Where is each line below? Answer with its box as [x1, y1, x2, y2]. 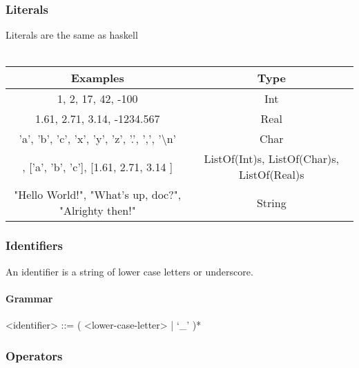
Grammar [6, 291, 53, 305]
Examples [70, 70, 124, 86]
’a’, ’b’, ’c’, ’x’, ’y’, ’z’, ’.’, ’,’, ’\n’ [19, 130, 177, 147]
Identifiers [6, 237, 63, 254]
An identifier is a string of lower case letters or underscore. [6, 264, 253, 278]
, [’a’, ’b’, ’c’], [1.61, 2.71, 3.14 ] [22, 158, 173, 175]
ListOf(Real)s [239, 166, 304, 183]
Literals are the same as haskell [6, 28, 138, 42]
